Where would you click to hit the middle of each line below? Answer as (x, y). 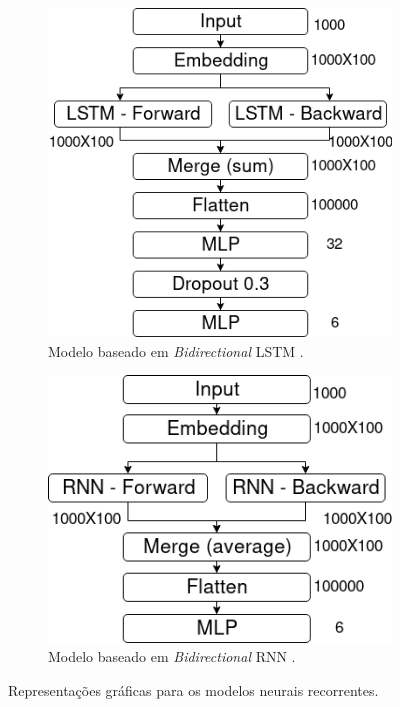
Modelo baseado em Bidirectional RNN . (172, 656)
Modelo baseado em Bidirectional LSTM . (176, 350)
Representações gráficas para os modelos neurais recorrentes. (193, 689)
